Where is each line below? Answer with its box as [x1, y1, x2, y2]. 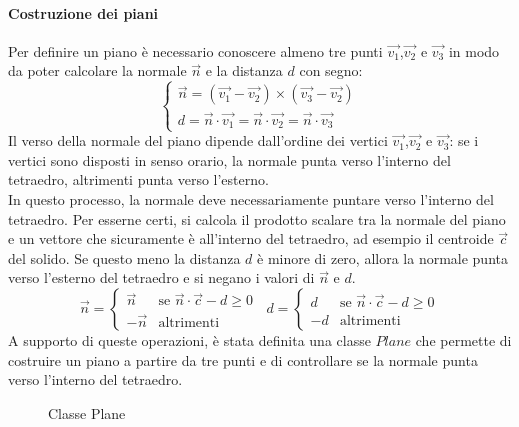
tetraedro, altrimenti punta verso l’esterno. [8, 169, 269, 190]
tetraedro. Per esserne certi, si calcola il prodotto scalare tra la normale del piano [8, 208, 506, 229]
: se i [449, 130, 479, 151]
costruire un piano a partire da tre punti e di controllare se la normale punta [8, 349, 478, 370]
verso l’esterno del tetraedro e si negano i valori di [8, 267, 315, 288]
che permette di [415, 329, 512, 350]
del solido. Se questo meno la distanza [8, 247, 241, 268]
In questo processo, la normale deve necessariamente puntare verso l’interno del [8, 189, 494, 210]
